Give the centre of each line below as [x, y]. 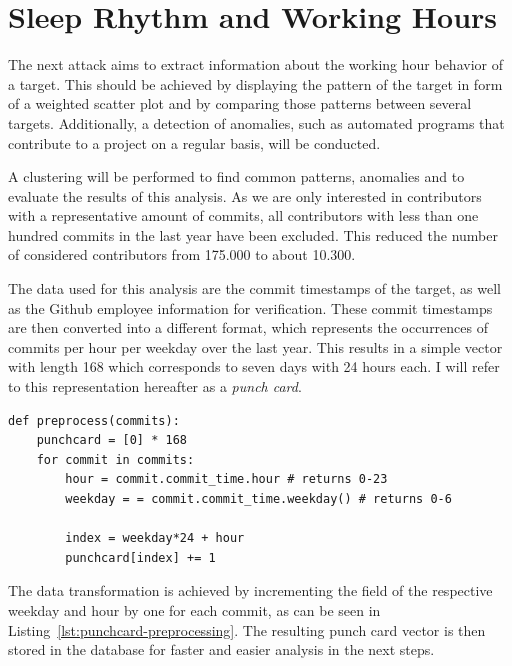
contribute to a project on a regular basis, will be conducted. [194, 142]
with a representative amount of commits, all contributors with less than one [243, 215]
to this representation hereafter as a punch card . [155, 386]
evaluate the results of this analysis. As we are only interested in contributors [245, 195]
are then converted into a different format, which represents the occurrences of [248, 327]
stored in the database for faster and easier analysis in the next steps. [221, 649]
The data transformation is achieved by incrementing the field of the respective [250, 590]
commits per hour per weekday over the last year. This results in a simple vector [255, 346]
